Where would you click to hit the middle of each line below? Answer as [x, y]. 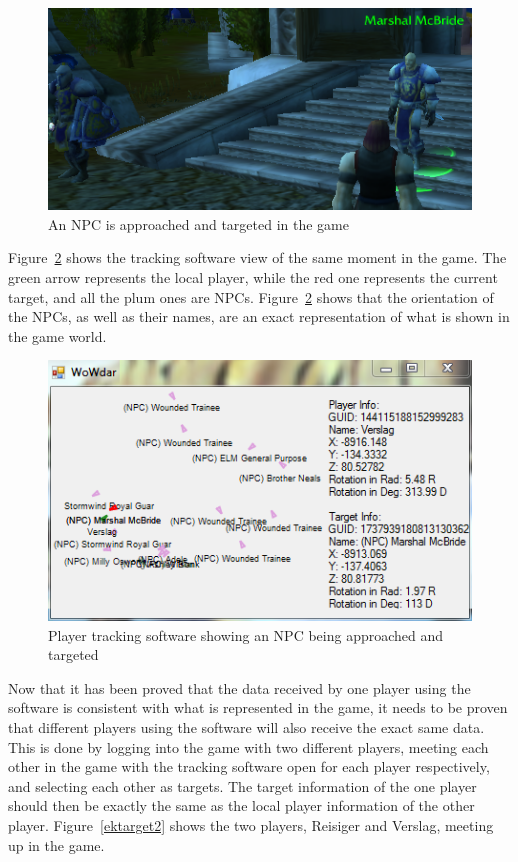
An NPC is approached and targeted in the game [198, 223]
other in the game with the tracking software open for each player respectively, [249, 766]
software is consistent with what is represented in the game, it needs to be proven [258, 707]
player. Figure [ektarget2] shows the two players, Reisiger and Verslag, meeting [251, 824]
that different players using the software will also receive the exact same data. [246, 726]
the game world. [57, 335]
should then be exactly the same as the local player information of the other [241, 805]
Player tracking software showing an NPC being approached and [246, 634]
